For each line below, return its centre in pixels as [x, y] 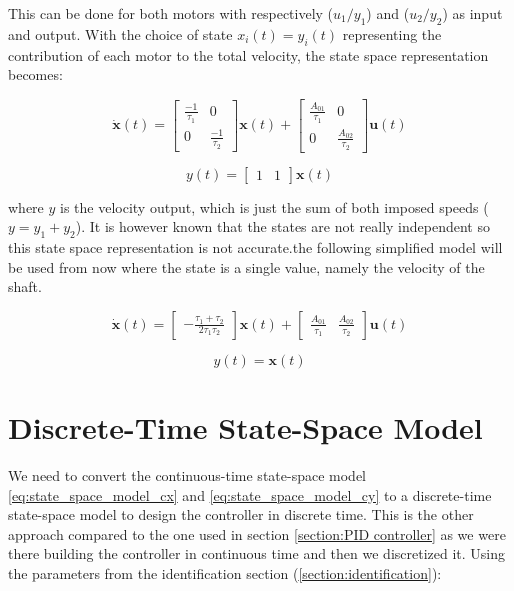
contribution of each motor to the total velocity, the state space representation [248, 54]
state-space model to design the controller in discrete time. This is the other [241, 514]
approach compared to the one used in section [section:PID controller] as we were [257, 533]
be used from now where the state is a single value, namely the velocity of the [246, 266]
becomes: [35, 74]
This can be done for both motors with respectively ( [171, 13]
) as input [472, 13]
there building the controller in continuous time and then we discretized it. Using [257, 553]
